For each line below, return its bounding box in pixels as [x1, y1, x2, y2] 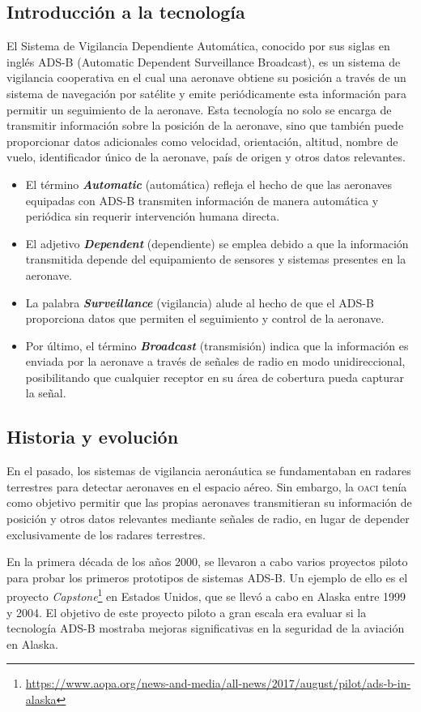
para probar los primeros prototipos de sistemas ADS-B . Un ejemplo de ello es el [6, 568, 408, 585]
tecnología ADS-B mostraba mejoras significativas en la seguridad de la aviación [6, 620, 405, 637]
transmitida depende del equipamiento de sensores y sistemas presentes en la [25, 251, 406, 268]
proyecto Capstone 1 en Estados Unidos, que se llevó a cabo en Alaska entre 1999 [6, 585, 406, 605]
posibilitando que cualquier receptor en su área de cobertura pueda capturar [25, 368, 404, 385]
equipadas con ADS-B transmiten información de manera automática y [25, 191, 379, 208]
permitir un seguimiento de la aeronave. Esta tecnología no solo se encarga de [6, 101, 392, 118]
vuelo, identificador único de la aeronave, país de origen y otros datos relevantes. [6, 148, 406, 165]
